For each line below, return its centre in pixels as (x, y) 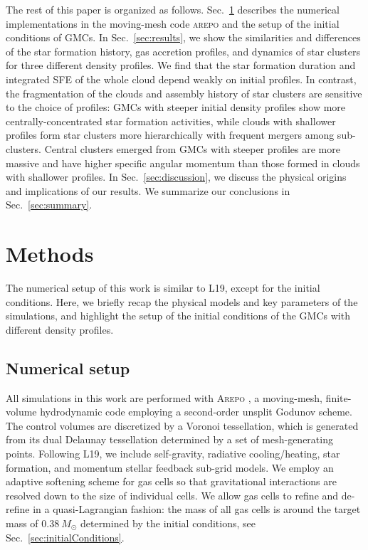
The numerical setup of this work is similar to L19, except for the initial (163, 288)
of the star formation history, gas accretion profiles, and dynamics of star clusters (183, 51)
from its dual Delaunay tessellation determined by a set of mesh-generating (169, 439)
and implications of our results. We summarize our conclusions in (148, 190)
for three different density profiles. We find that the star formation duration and (181, 65)
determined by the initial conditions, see (168, 523)
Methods (50, 254)
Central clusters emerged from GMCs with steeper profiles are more (192, 148)
